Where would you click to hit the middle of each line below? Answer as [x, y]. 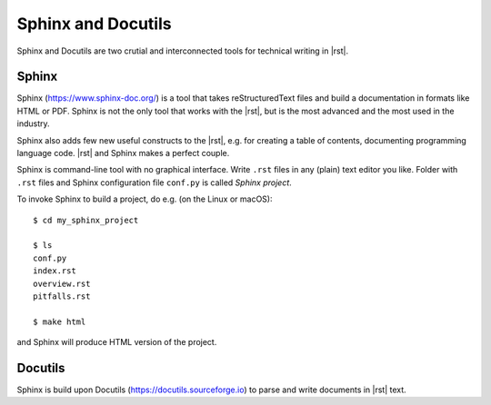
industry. [33, 123]
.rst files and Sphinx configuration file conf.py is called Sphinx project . [155, 183]
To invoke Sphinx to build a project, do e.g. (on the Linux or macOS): [145, 199]
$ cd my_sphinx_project [86, 220]
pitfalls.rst [62, 296]
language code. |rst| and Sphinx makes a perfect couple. [123, 153]
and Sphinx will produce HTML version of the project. [117, 342]
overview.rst [62, 283]
